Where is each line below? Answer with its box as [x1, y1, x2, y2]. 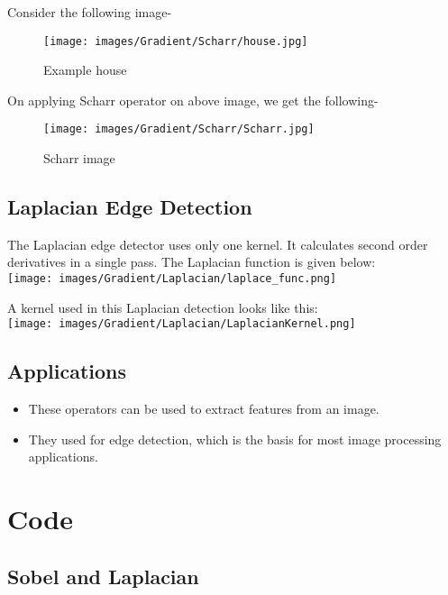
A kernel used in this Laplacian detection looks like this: [7, 297, 318, 316]
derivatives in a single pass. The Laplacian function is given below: [7, 252, 376, 271]
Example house [43, 60, 127, 79]
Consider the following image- [7, 3, 172, 21]
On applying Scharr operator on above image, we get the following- [7, 90, 379, 109]
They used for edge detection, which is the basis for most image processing [28, 429, 442, 448]
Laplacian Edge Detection [7, 193, 252, 221]
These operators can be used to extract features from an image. [28, 399, 379, 418]
